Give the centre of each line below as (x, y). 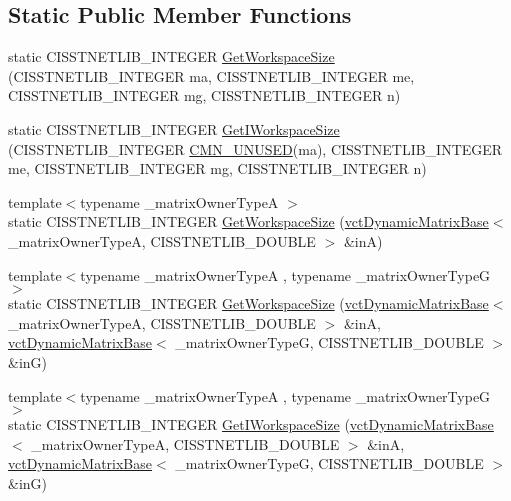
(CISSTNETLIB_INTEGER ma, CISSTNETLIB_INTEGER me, (211, 75)
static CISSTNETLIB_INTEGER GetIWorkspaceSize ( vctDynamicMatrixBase (251, 424)
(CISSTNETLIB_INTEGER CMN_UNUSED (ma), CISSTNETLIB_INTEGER (255, 148)
